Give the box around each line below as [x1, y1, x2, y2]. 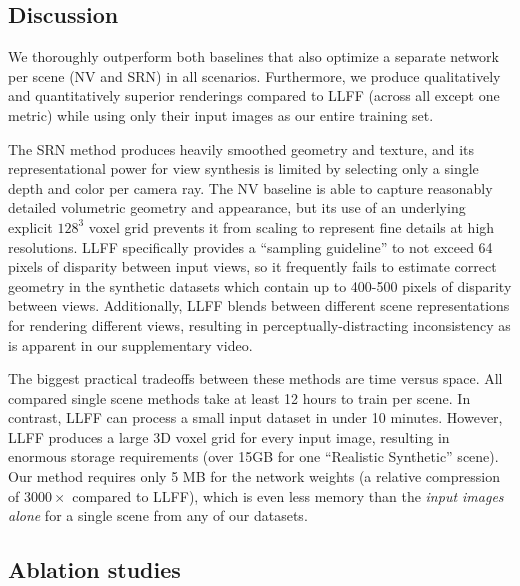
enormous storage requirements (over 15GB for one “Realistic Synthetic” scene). [8, 446, 499, 467]
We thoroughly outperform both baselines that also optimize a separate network [8, 46, 499, 67]
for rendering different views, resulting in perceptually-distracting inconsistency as [8, 314, 511, 335]
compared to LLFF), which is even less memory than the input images [72, 485, 504, 506]
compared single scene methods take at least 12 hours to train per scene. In [8, 387, 471, 408]
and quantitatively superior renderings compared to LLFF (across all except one [8, 85, 500, 106]
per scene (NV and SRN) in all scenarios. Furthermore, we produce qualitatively [8, 65, 501, 86]
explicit [8, 216, 53, 237]
